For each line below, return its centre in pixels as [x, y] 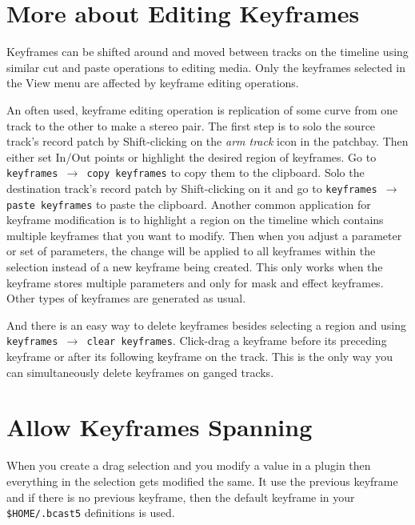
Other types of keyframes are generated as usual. [126, 298]
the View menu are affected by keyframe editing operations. [153, 83]
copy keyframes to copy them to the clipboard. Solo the [225, 172]
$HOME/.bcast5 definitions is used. [91, 513]
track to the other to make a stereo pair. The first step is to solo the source [191, 125]
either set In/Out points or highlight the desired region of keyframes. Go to [192, 156]
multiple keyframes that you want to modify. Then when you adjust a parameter [204, 235]
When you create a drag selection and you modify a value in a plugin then [189, 465]
